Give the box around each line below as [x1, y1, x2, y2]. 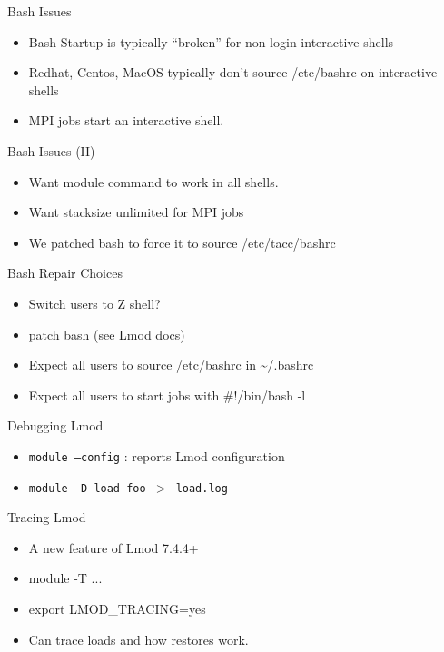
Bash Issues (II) [7, 141, 95, 160]
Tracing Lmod [7, 508, 86, 527]
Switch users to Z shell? [28, 293, 161, 312]
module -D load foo [28, 481, 146, 495]
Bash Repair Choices [7, 263, 123, 282]
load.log [175, 481, 228, 495]
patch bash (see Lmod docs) [28, 324, 185, 343]
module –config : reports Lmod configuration [28, 446, 285, 465]
